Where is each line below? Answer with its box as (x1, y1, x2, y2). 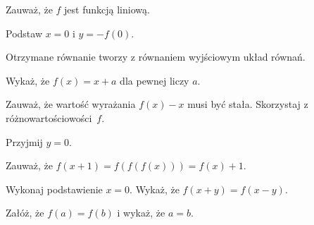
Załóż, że (6, 205, 44, 220)
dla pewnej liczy (120, 73, 189, 87)
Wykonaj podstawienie (6, 181, 103, 196)
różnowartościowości (6, 110, 92, 125)
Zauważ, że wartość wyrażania (6, 97, 136, 111)
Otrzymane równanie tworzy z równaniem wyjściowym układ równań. (6, 49, 306, 64)
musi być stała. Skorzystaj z (187, 97, 308, 111)
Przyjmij (6, 134, 43, 149)
